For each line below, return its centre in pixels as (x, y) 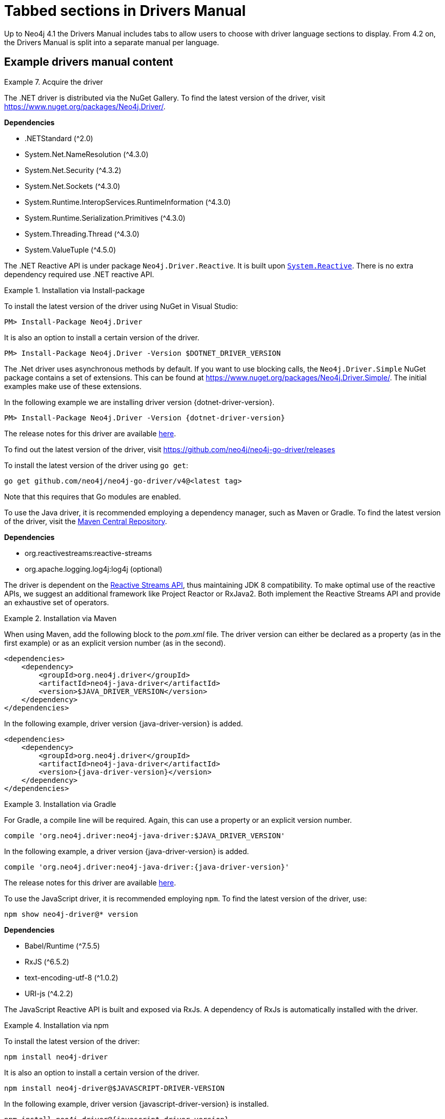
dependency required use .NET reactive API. (79, 274)
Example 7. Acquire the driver (54, 82)
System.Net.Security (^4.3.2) (73, 170)
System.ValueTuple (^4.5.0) (70, 249)
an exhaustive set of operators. (57, 602)
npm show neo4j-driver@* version (71, 914)
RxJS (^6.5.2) (47, 961)
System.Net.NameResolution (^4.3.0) (87, 154)
